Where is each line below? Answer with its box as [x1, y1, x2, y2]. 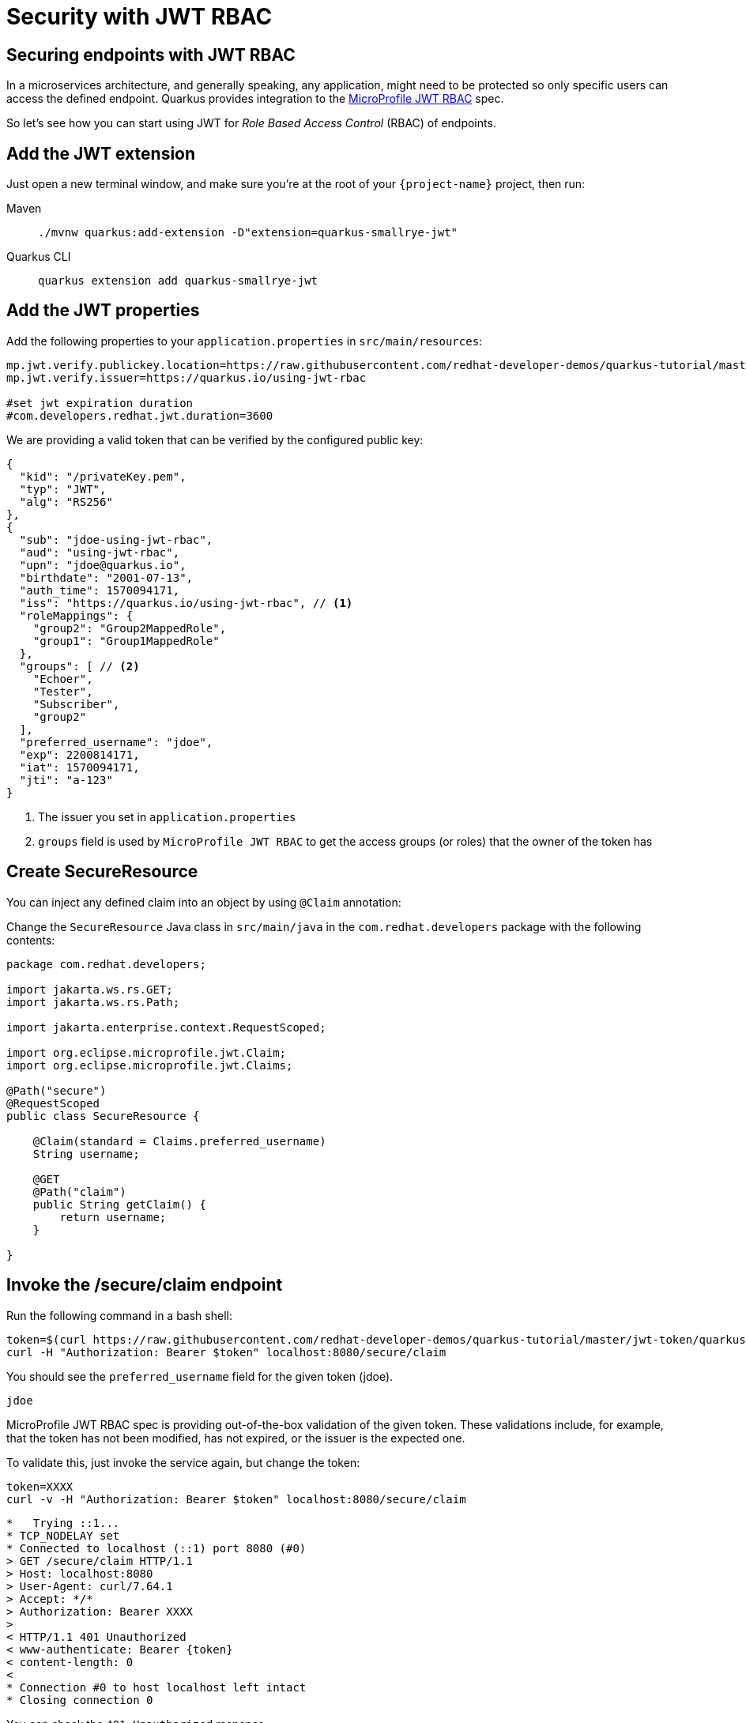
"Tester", [32, 684, 93, 698]
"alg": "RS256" [19, 495, 113, 508]
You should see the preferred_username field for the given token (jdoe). [6, 1369, 394, 1383]
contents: [6, 933, 55, 947]
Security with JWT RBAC [6, 3, 273, 30]
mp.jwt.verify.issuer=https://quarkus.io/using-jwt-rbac [6, 371, 367, 384]
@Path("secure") [6, 1084, 107, 1097]
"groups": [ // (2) [19, 659, 140, 673]
